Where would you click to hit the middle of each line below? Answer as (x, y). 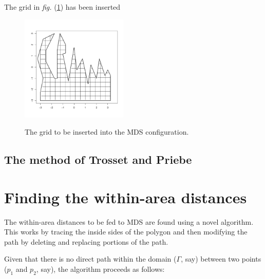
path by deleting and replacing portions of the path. (86, 241)
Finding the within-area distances (126, 197)
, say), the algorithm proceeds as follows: (100, 269)
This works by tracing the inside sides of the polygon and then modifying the (126, 232)
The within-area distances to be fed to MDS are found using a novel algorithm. (129, 221)
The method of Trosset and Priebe (98, 159)
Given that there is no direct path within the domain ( (90, 259)
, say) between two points (221, 259)
